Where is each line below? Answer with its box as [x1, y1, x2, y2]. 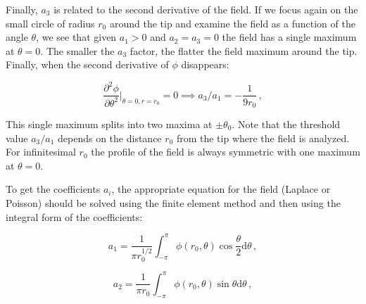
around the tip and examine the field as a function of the [109, 15, 355, 30]
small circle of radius [6, 15, 95, 30]
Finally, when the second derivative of [6, 57, 169, 72]
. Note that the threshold [232, 116, 341, 131]
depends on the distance [58, 130, 162, 145]
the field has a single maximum [222, 30, 357, 44]
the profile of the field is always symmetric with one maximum [91, 144, 360, 159]
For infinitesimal [6, 144, 76, 159]
